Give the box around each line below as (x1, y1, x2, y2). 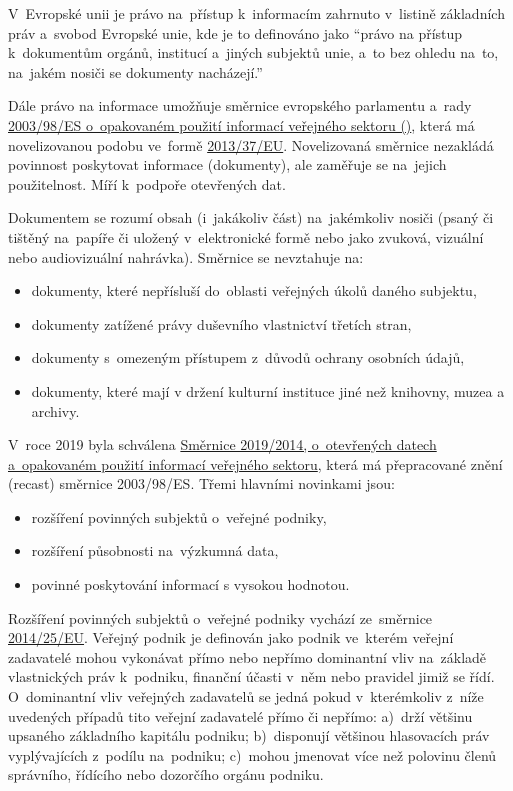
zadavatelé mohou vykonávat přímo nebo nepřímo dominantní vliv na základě (8, 646, 487, 667)
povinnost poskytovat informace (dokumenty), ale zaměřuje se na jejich (8, 154, 447, 175)
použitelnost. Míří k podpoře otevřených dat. (8, 173, 286, 194)
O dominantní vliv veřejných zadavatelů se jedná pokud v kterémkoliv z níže (8, 686, 484, 707)
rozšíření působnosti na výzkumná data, (31, 540, 279, 561)
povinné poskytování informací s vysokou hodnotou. (31, 574, 350, 595)
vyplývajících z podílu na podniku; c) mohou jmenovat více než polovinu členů (8, 744, 497, 765)
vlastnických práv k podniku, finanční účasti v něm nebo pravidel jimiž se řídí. (8, 666, 495, 687)
